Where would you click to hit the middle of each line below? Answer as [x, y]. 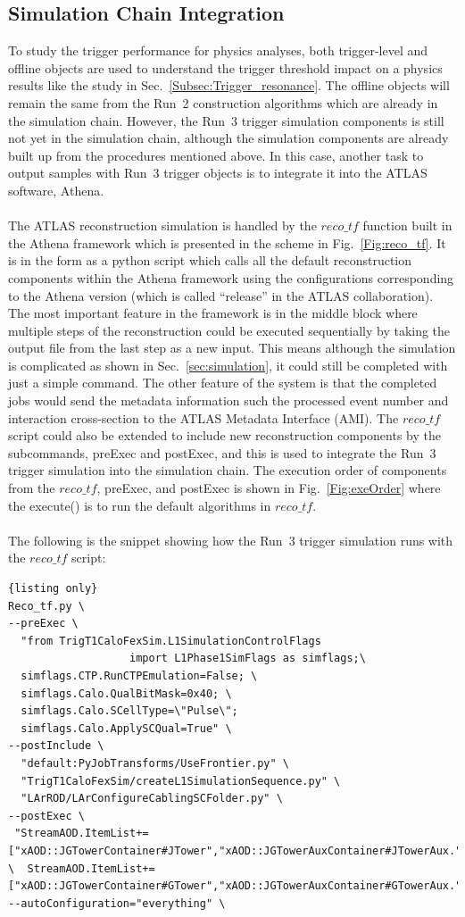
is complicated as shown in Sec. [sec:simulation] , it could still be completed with [228, 365]
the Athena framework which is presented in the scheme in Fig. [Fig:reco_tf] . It [227, 242]
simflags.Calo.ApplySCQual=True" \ [126, 728]
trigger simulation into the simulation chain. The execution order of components [228, 470]
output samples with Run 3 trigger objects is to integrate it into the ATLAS [218, 173]
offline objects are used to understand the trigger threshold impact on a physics [225, 67]
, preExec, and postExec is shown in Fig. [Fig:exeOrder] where [269, 488]
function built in [407, 225]
